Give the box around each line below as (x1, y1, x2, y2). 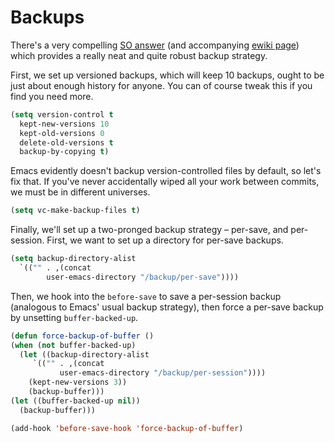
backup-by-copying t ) (19, 147, 110, 157)
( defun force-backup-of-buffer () (10, 331, 155, 341)
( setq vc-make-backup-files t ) (10, 206, 141, 216)
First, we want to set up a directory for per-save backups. (46, 234, 284, 246)
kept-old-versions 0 (19, 128, 105, 138)
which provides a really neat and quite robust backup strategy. (10, 49, 268, 61)
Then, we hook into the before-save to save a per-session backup (10, 290, 282, 302)
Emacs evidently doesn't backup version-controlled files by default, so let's (10, 165, 322, 177)
